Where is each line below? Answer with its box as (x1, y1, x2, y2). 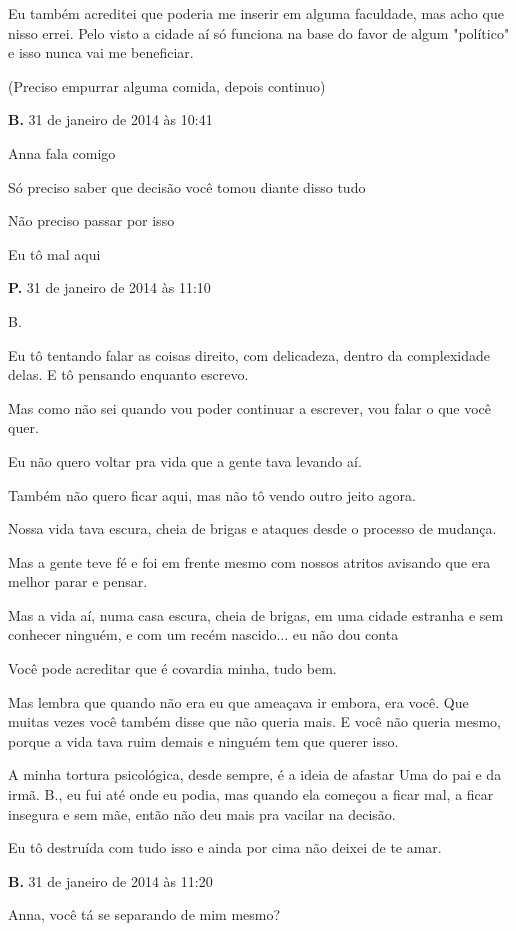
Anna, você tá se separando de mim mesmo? (8, 904, 281, 925)
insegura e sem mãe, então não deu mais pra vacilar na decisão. (8, 803, 396, 824)
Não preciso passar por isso (8, 210, 175, 231)
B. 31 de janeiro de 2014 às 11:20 (8, 870, 213, 891)
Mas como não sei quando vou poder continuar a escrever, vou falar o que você (8, 397, 492, 418)
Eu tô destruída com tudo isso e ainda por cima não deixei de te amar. (8, 837, 442, 858)
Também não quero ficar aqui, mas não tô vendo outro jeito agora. (8, 484, 416, 505)
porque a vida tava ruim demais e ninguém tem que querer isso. (8, 730, 399, 751)
